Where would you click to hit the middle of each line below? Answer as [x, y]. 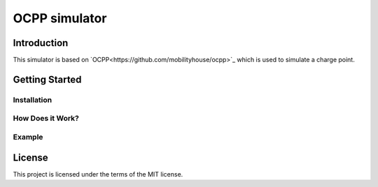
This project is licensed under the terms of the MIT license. [98, 174]
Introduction [41, 43]
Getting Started [47, 79]
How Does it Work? [46, 119]
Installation [33, 100]
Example [28, 137]
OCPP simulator [60, 18]
